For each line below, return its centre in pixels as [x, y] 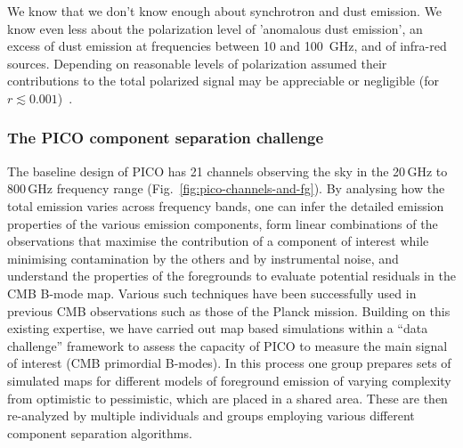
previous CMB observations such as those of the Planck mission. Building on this [229, 310]
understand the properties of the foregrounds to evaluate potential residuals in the [231, 276]
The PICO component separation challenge [165, 138]
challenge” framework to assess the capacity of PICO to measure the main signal [227, 345]
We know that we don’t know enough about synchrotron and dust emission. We [225, 11]
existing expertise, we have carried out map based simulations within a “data [218, 328]
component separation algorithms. [100, 432]
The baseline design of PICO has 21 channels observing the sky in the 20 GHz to [227, 171]
